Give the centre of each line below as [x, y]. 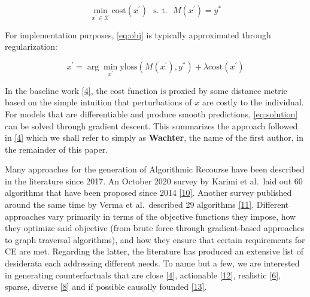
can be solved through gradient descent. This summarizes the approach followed [151, 125]
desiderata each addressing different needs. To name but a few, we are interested [152, 263]
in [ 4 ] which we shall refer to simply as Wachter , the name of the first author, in [154, 137]
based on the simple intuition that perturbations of [98, 102]
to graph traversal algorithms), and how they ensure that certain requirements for [155, 239]
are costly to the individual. [253, 102]
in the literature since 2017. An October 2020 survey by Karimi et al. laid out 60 [154, 181]
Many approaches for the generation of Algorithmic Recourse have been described [155, 169]
